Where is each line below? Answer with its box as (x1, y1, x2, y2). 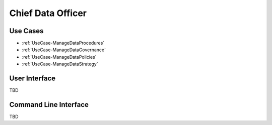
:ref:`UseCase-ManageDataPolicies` (22, 54, 97, 60)
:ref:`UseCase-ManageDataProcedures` (22, 40, 105, 46)
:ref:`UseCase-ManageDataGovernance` (22, 47, 106, 53)
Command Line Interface (9, 100, 89, 109)
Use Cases (9, 27, 44, 35)
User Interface (9, 74, 56, 83)
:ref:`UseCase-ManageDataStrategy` (22, 61, 98, 67)
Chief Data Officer (9, 8, 87, 19)
